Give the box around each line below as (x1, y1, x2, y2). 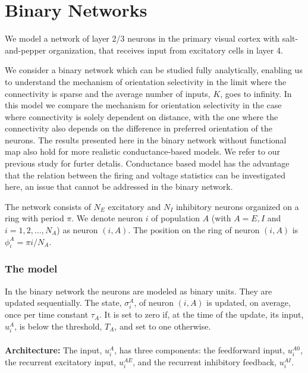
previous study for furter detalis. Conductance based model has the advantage (5, 157, 290, 170)
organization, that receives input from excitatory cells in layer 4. (48, 43, 283, 56)
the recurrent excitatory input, (5, 355, 117, 368)
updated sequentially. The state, (5, 296, 122, 309)
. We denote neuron (71, 212, 143, 224)
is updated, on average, (206, 296, 291, 309)
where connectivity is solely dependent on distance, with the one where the (5, 110, 278, 123)
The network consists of (5, 200, 91, 212)
